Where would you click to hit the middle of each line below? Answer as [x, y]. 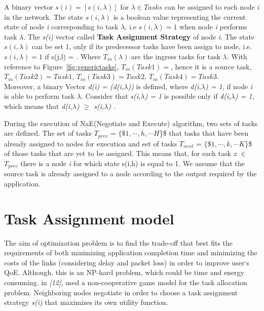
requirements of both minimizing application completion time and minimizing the [131, 252]
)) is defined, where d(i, [164, 86]
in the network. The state [44, 16]
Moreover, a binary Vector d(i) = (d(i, [64, 86]
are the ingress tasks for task [176, 56]
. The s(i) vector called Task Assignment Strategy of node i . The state [139, 36]
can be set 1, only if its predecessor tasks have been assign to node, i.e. [142, 46]
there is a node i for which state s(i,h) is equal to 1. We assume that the [133, 163]
